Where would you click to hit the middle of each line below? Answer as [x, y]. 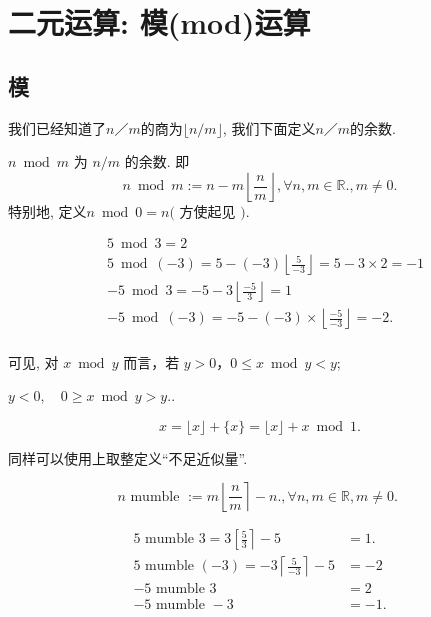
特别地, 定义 [47, 210]
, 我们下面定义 [269, 127]
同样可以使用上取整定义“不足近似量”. [128, 457]
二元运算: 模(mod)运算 [159, 22]
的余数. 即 [157, 161]
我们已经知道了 [57, 127]
